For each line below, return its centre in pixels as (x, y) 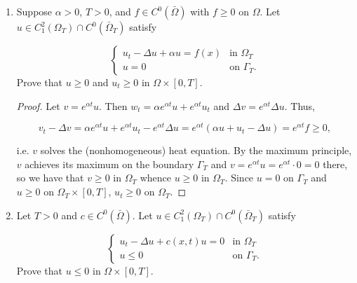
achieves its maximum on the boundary (109, 164)
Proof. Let (38, 105)
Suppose (34, 11)
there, (335, 164)
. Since (239, 178)
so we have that (50, 178)
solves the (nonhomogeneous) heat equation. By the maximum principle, (196, 150)
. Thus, (300, 105)
